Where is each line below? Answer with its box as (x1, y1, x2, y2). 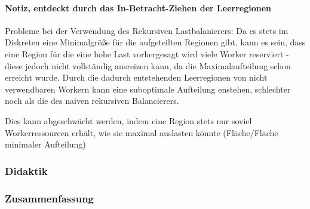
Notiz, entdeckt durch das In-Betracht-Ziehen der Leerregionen (5, 1, 272, 14)
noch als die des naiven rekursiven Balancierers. (5, 94, 179, 107)
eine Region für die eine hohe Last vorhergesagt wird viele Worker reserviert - (5, 47, 289, 60)
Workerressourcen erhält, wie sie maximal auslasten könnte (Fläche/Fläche (5, 126, 278, 139)
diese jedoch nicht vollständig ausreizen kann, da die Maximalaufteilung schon (5, 59, 291, 72)
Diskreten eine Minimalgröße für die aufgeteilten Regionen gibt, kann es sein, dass (5, 36, 306, 48)
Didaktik (5, 163, 48, 178)
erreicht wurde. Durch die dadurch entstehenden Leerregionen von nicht (5, 71, 268, 84)
